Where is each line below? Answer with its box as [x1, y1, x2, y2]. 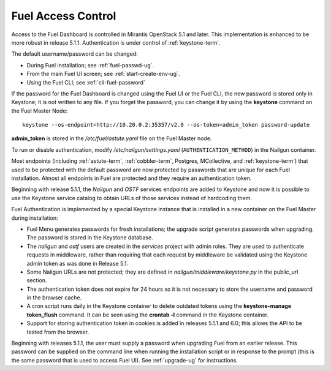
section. [26, 277, 47, 284]
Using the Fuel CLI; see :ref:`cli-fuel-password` [26, 78, 145, 86]
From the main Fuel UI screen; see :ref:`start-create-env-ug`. [26, 70, 180, 78]
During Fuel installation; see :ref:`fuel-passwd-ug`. [26, 61, 154, 69]
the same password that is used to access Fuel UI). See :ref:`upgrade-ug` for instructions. [11, 356, 238, 364]
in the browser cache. [26, 294, 82, 301]
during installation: [11, 214, 58, 222]
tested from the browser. [26, 328, 89, 335]
